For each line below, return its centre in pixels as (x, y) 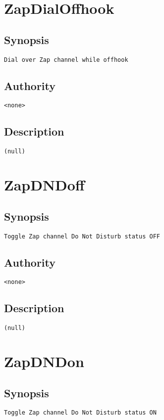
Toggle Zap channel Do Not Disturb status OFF (82, 236)
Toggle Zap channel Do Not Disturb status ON (80, 413)
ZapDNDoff (44, 185)
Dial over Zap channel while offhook (66, 60)
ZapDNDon (44, 361)
